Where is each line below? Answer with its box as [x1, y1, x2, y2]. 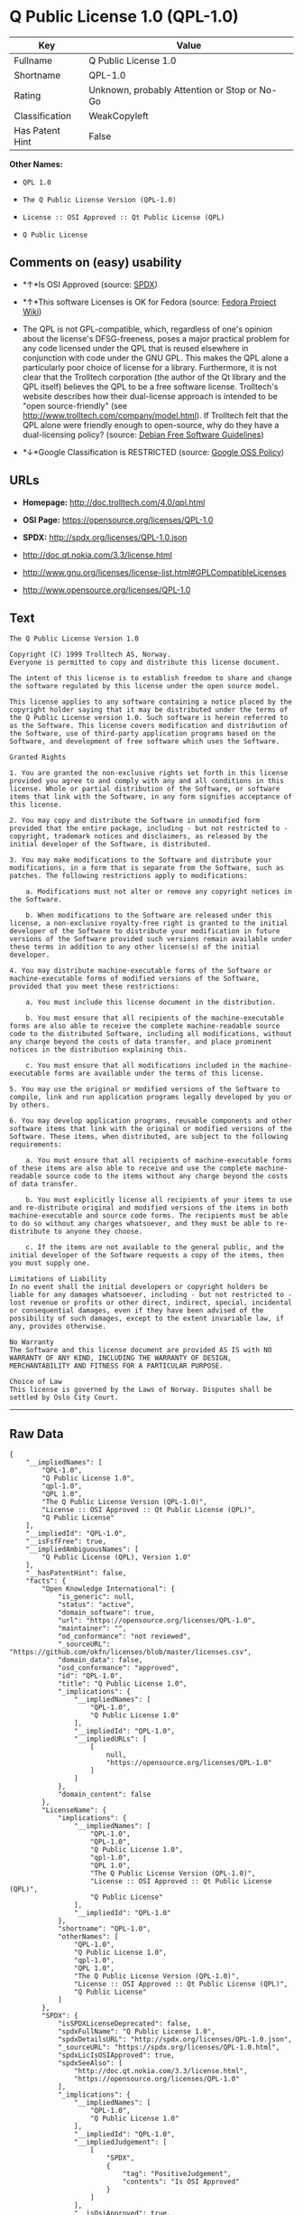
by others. [9, 1100, 50, 1110]
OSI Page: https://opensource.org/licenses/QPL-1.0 [22, 514, 214, 525]
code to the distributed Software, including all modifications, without [9, 1030, 293, 1039]
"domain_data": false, [57, 1656, 143, 1665]
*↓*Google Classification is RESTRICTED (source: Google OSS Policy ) [22, 446, 285, 457]
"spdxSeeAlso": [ [57, 2059, 124, 2068]
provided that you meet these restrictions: [9, 982, 179, 991]
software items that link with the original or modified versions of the [9, 1125, 293, 1134]
